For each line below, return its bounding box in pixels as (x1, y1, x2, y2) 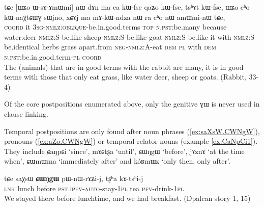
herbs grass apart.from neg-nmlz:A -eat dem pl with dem (42, 41, 216, 52)
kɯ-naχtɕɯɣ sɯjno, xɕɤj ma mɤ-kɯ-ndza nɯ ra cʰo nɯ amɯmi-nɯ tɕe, (4, 11, 225, 22)
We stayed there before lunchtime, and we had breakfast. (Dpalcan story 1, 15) (4, 193, 251, 203)
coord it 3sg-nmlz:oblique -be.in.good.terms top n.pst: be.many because (4, 21, 227, 32)
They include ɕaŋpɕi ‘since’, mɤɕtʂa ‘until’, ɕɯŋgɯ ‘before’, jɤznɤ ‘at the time (4, 145, 245, 156)
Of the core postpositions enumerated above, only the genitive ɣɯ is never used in (4, 98, 260, 109)
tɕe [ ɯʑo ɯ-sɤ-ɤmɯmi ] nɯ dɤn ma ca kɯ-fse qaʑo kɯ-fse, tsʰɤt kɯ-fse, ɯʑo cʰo (4, 2, 250, 12)
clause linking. (4, 108, 48, 119)
